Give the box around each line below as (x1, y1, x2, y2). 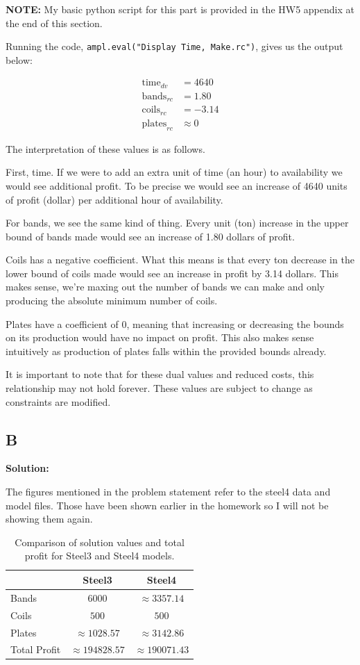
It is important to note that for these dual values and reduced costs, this (6, 367, 314, 381)
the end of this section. (6, 15, 103, 30)
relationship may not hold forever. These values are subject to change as (6, 381, 313, 395)
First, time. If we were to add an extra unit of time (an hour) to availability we (6, 165, 343, 179)
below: (6, 52, 33, 67)
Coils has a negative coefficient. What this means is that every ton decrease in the (6, 252, 354, 267)
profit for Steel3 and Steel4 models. (24, 548, 175, 563)
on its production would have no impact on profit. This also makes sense (6, 330, 314, 345)
